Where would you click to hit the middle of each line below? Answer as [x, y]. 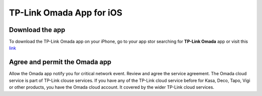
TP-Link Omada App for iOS [66, 13]
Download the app [37, 30]
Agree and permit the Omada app [60, 62]
